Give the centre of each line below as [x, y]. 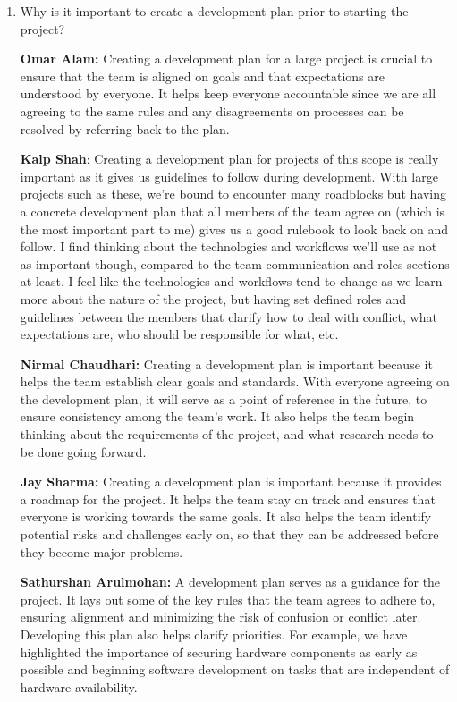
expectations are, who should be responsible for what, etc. [179, 334]
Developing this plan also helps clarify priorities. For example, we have [214, 634]
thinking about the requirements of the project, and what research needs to [227, 434]
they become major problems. [102, 551]
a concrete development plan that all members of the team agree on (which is [233, 211]
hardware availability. [79, 686]
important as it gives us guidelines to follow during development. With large [229, 176]
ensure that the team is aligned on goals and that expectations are [202, 76]
